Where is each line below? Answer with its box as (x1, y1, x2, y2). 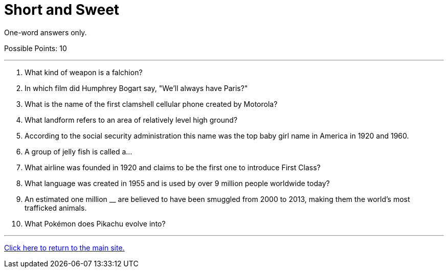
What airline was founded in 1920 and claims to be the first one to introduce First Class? (25, 163, 321, 172)
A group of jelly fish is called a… (25, 147, 132, 156)
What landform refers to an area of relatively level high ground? (25, 115, 238, 124)
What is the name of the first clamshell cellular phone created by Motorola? (25, 99, 278, 108)
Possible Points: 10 (4, 43, 67, 53)
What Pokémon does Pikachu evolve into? (25, 219, 166, 228)
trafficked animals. (25, 203, 87, 212)
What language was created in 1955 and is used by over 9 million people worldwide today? (25, 178, 330, 188)
